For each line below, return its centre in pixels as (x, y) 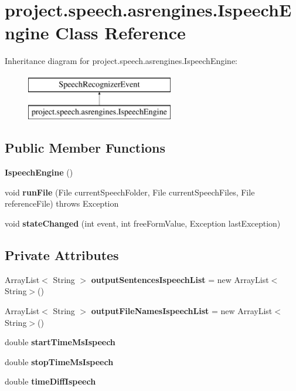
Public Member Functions (85, 148)
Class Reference (120, 33)
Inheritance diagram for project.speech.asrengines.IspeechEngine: (121, 61)
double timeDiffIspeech (50, 381)
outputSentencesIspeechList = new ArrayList (180, 279)
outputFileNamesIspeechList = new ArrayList (182, 311)
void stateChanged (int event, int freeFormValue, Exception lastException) (143, 223)
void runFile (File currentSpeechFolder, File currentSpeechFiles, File (130, 192)
